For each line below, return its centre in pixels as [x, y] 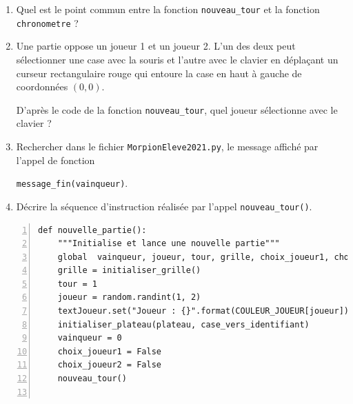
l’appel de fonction [56, 160]
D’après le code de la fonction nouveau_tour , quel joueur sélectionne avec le [177, 109]
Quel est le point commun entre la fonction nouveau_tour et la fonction [168, 9]
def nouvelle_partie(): [92, 230]
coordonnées [42, 87]
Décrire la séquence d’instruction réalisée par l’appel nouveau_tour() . [164, 206]
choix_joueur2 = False [109, 365]
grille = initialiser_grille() [129, 271]
